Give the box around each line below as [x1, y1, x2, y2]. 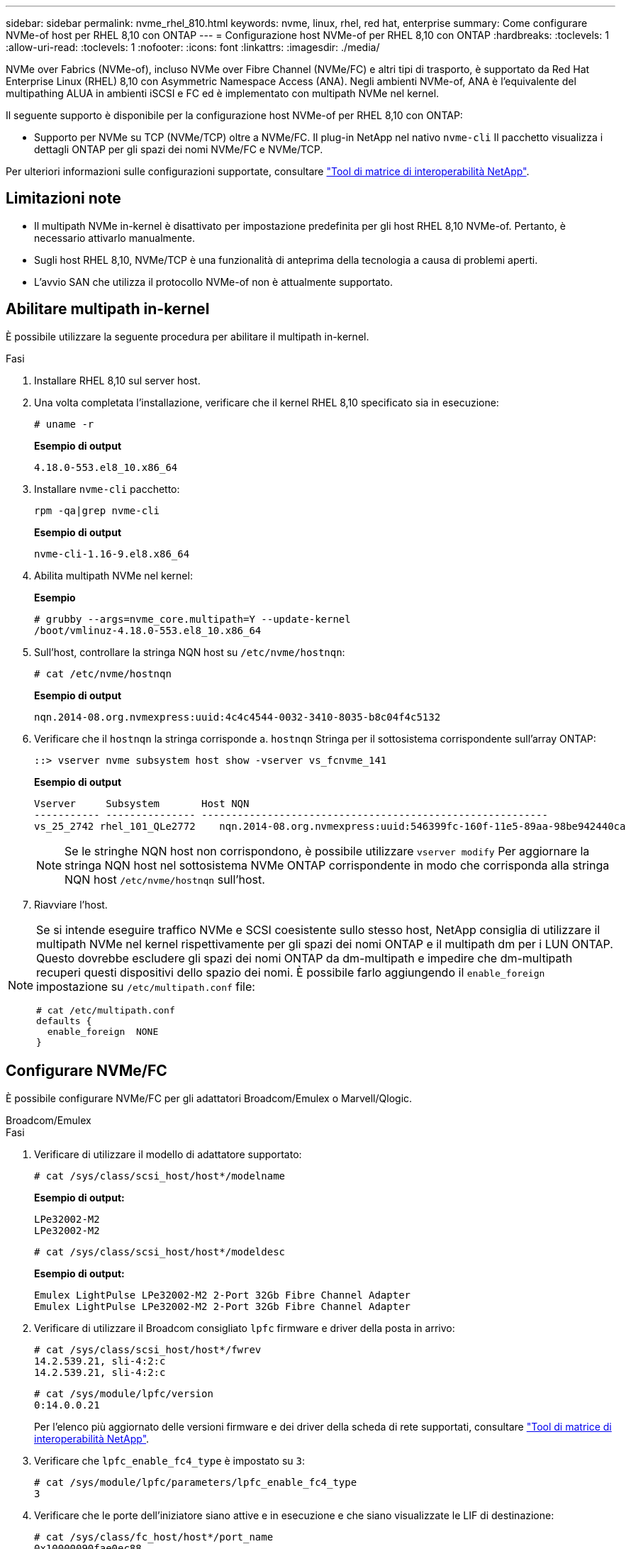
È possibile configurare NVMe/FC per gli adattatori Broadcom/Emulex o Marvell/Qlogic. [6, 1092, 413, 1104]
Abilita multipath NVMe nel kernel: [34, 569, 193, 582]
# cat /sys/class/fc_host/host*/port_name [34, 1531, 274, 1543]
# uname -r [34, 418, 94, 430]
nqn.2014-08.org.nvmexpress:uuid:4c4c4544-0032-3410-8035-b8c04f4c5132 [34, 711, 441, 723]
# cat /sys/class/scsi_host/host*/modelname [34, 1170, 286, 1182]
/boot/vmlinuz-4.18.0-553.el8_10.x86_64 [34, 624, 262, 636]
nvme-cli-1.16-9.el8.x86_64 [34, 548, 190, 560]
